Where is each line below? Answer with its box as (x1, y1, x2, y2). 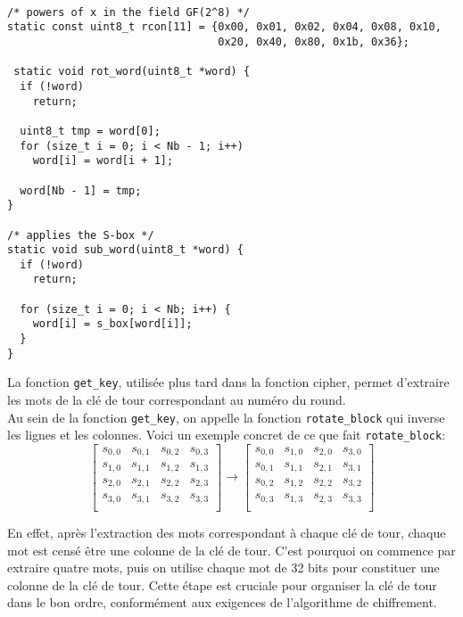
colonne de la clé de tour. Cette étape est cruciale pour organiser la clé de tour (7, 575, 437, 594)
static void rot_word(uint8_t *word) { (13, 65, 251, 78)
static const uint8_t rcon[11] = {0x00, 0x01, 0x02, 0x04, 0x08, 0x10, (7, 21, 442, 34)
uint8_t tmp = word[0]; (20, 124, 161, 137)
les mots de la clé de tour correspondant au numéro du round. (7, 391, 346, 409)
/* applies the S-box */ (7, 228, 154, 242)
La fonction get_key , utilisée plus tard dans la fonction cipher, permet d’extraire (7, 373, 450, 391)
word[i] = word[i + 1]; (32, 154, 174, 168)
